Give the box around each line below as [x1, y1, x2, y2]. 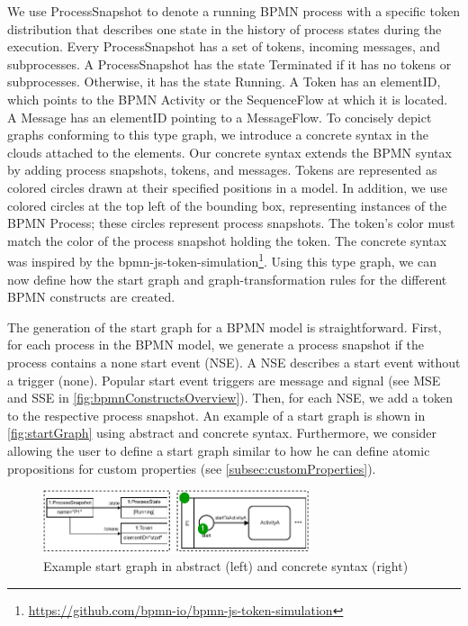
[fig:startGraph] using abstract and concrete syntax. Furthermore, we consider [7, 423, 437, 442]
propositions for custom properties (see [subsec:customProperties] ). [7, 458, 376, 477]
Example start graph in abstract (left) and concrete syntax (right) [43, 557, 409, 576]
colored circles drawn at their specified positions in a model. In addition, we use [7, 177, 447, 196]
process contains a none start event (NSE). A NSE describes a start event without [7, 352, 461, 371]
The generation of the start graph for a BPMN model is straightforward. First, [7, 317, 442, 336]
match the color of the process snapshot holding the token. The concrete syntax [7, 231, 447, 249]
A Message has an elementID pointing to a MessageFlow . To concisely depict [7, 107, 432, 126]
